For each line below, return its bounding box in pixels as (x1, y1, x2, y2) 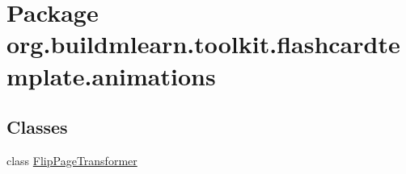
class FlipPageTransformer (6, 151, 137, 168)
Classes (6, 114, 68, 139)
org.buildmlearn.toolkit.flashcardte (6, 27, 400, 60)
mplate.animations (6, 59, 216, 92)
